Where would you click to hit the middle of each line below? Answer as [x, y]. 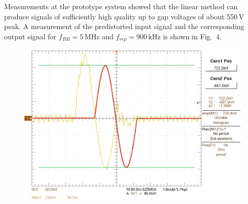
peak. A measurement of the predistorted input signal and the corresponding [124, 26]
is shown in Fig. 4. [192, 36]
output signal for [30, 36]
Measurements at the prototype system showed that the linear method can [121, 6]
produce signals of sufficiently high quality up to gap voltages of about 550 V [124, 16]
